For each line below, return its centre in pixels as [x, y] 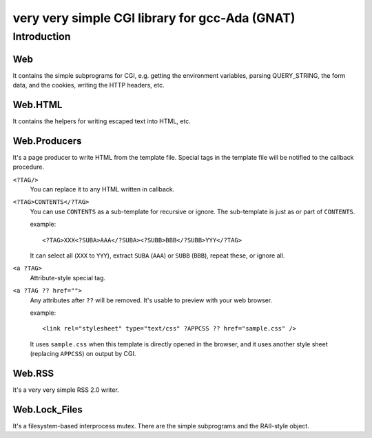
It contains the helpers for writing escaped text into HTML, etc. [102, 121]
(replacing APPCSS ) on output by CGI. [83, 354]
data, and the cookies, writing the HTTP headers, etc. [89, 85]
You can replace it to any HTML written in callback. [102, 189]
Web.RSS [33, 373]
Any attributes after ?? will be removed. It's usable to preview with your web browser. [151, 300]
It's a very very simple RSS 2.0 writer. [66, 390]
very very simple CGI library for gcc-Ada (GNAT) [154, 18]
